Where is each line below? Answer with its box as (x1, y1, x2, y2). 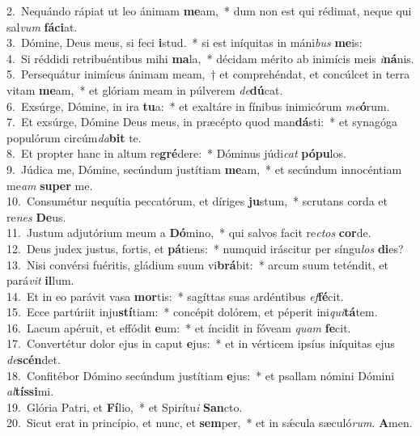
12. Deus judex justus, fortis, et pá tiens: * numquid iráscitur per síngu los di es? (6, 239, 404, 256)
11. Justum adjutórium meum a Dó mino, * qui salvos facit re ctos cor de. (6, 224, 371, 241)
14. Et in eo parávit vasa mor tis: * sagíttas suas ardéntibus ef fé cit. (6, 287, 344, 304)
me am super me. (6, 176, 93, 193)
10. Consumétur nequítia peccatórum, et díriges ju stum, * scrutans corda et (6, 193, 388, 210)
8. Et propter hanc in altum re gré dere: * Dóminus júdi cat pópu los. (6, 145, 346, 162)
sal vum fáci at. (6, 18, 78, 35)
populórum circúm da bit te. (6, 129, 142, 146)
